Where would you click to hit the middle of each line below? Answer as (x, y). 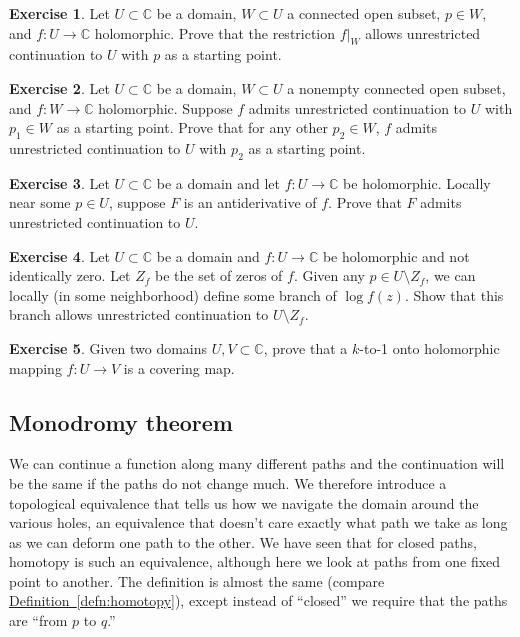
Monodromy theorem (121, 421)
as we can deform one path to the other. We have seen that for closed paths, (243, 541)
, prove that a (305, 347)
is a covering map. (179, 367)
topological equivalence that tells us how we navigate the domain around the (244, 502)
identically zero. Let (70, 275)
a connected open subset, (364, 13)
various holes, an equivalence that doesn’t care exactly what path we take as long (258, 522)
